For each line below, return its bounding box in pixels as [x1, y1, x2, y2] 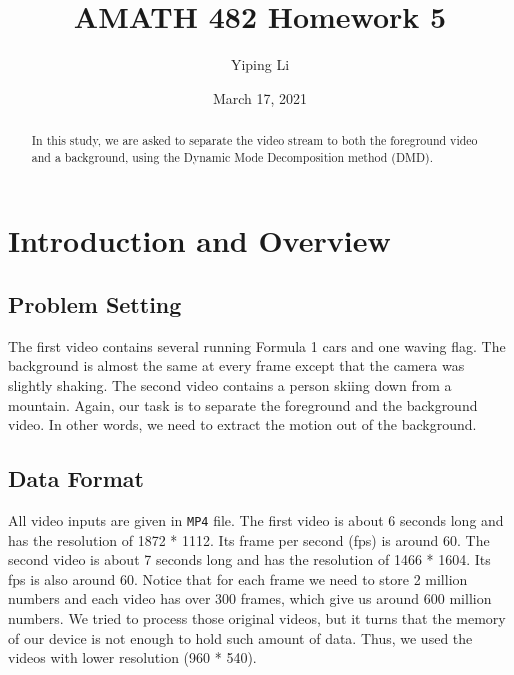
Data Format [8, 463, 144, 494]
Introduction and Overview [8, 220, 391, 261]
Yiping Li [230, 54, 290, 75]
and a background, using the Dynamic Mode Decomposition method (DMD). [31, 148, 433, 165]
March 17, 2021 [212, 87, 308, 108]
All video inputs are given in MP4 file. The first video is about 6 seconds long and [8, 509, 504, 530]
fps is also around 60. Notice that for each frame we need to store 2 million [8, 568, 468, 589]
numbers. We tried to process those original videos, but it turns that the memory [8, 608, 506, 629]
